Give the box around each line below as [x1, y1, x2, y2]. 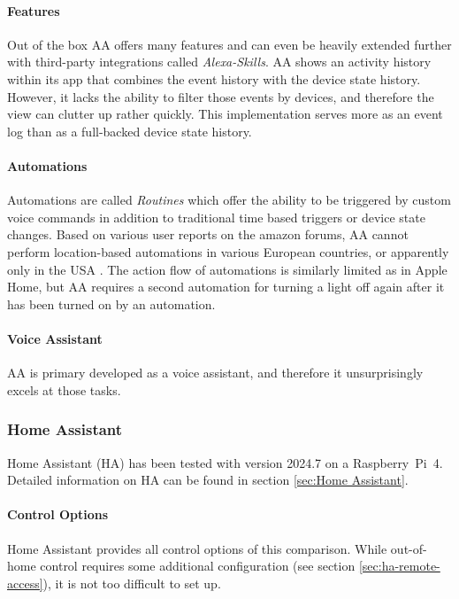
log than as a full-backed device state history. [7, 121, 252, 140]
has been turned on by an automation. [7, 294, 216, 313]
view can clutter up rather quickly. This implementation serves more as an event [7, 105, 443, 123]
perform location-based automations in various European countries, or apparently [7, 242, 449, 261]
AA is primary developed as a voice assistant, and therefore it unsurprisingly [7, 363, 424, 382]
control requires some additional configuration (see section [40, 556, 356, 575]
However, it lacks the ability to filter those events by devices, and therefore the [7, 87, 434, 105]
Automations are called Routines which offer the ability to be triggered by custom [7, 191, 451, 209]
